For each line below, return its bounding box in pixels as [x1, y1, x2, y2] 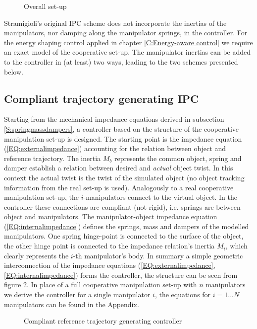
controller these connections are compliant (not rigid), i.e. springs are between [4, 201, 241, 212]
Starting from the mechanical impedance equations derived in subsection [4, 114, 224, 124]
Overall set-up [24, 1, 67, 11]
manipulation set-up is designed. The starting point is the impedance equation [4, 133, 242, 144]
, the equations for [154, 289, 211, 300]
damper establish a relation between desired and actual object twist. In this [4, 163, 233, 173]
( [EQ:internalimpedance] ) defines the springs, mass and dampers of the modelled [4, 221, 249, 231]
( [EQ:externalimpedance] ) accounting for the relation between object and [4, 143, 226, 154]
